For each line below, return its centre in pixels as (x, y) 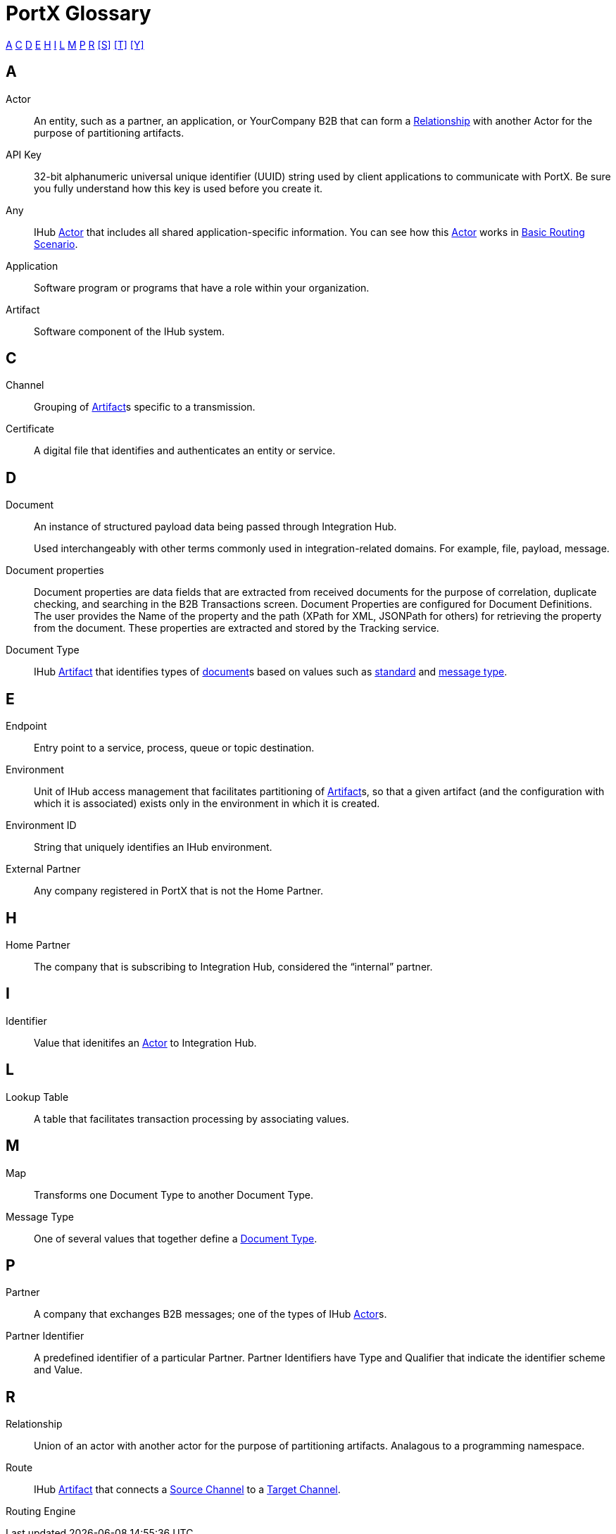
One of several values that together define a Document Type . (176, 1238)
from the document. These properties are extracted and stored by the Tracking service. (237, 628)
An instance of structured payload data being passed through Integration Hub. (215, 527)
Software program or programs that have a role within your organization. (202, 287)
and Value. (58, 1370)
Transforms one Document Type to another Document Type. (174, 1195)
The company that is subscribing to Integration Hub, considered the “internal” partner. (233, 966)
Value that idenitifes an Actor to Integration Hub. (145, 1042)
